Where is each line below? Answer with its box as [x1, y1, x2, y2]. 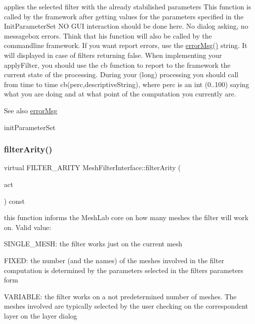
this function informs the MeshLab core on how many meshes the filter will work [4, 212, 249, 223]
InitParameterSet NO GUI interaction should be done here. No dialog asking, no [4, 21, 249, 31]
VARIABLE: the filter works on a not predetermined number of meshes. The [4, 291, 237, 301]
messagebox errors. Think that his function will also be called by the [4, 30, 212, 41]
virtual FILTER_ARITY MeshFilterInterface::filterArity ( [4, 162, 181, 173]
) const [4, 195, 25, 206]
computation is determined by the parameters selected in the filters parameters [4, 265, 244, 275]
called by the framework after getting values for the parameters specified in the [4, 11, 244, 21]
